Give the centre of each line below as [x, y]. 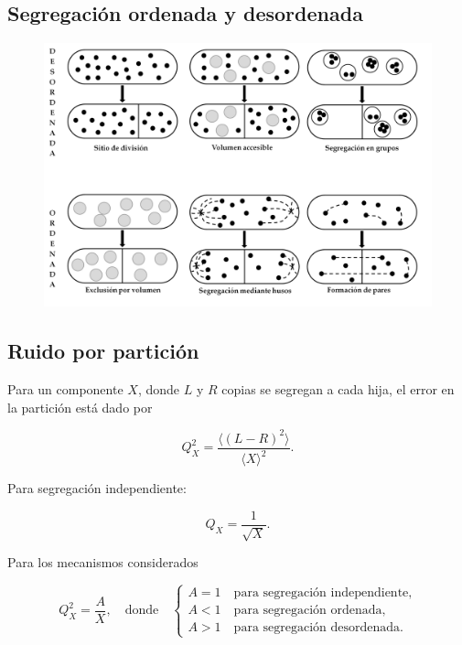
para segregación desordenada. [318, 628]
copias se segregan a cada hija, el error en [338, 389]
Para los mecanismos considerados [103, 562]
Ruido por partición [103, 351]
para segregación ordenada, [310, 611]
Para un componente [65, 389]
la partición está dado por [80, 407]
